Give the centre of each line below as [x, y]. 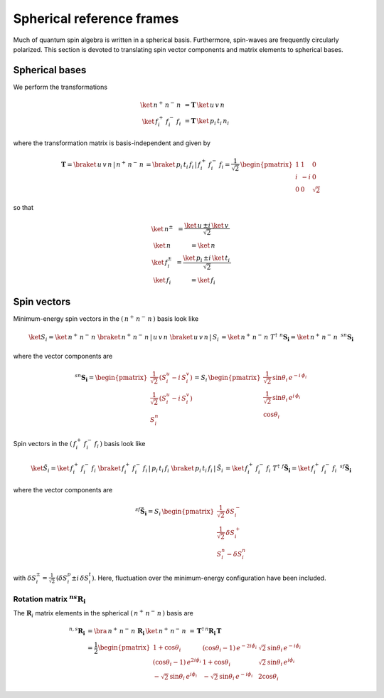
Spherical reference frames [96, 18]
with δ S [25, 578]
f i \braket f [108, 469]
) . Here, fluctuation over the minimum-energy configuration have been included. [209, 578]
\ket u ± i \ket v [207, 225]
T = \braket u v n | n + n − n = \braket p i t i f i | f [131, 165]
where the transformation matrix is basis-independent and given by [112, 143]
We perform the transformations [60, 87]
